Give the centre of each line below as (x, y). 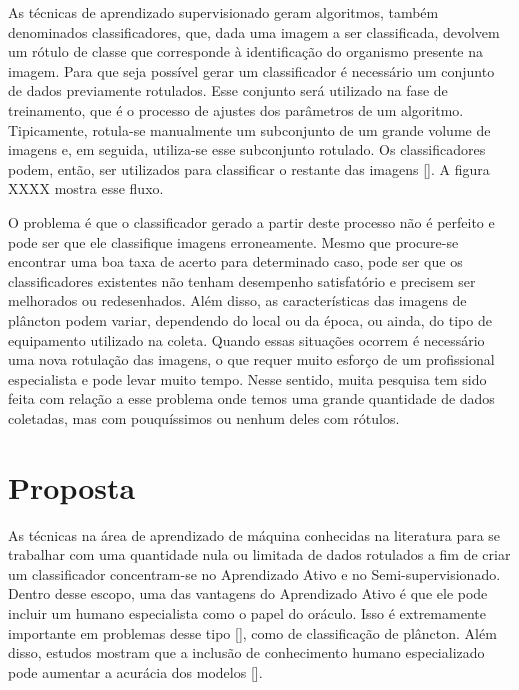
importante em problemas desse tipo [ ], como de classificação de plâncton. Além (252, 632)
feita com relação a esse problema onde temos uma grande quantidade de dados (251, 398)
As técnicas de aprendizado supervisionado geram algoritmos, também (223, 12)
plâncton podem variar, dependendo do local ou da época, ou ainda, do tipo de (250, 319)
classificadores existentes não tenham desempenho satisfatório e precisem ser (242, 280)
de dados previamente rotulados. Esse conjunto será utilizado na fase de (228, 90)
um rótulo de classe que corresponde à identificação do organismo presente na (245, 51)
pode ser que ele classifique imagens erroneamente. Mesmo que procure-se (233, 241)
